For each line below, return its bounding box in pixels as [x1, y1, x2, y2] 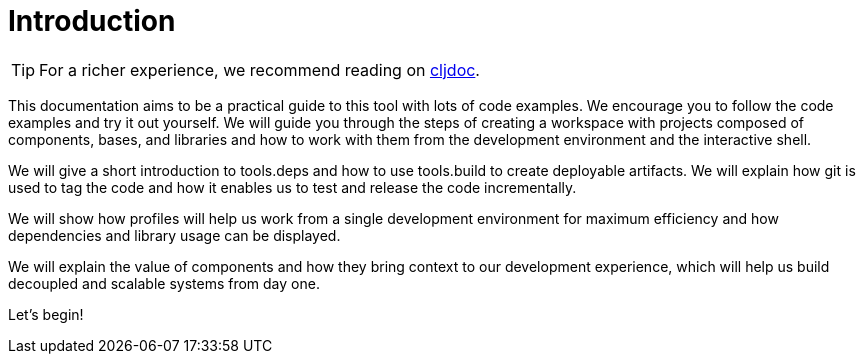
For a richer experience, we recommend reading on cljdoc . [39, 59, 480, 80]
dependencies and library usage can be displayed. [8, 226, 341, 244]
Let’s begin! [8, 305, 84, 323]
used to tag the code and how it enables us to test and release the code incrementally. [8, 178, 577, 196]
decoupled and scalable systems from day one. [8, 274, 320, 292]
